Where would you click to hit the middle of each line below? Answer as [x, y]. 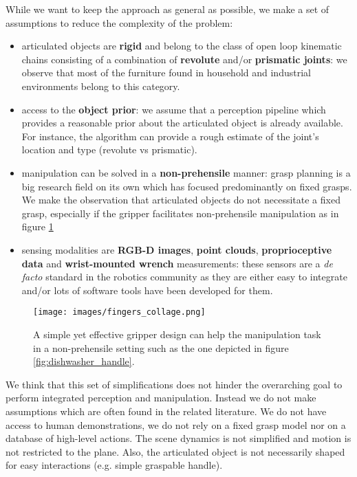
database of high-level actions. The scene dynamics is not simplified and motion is [178, 438]
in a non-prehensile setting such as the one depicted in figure [161, 347]
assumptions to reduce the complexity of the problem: [119, 22]
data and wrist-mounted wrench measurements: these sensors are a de [177, 263]
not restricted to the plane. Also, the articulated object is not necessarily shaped [175, 451]
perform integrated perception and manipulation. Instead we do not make [161, 398]
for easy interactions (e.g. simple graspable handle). [114, 465]
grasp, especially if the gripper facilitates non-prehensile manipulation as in [180, 213]
